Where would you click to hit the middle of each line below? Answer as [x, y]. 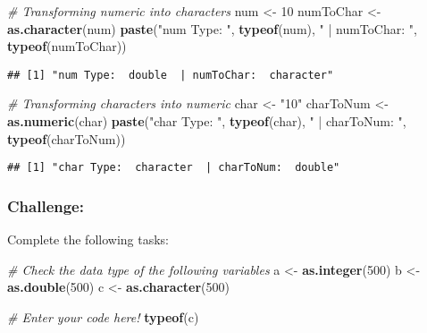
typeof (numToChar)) [67, 46]
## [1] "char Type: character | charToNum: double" [174, 168]
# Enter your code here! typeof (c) [103, 316]
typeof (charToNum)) [67, 138]
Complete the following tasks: [88, 239]
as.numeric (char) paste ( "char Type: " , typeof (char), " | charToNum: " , [207, 121]
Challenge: [46, 205]
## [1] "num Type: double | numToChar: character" [171, 75]
